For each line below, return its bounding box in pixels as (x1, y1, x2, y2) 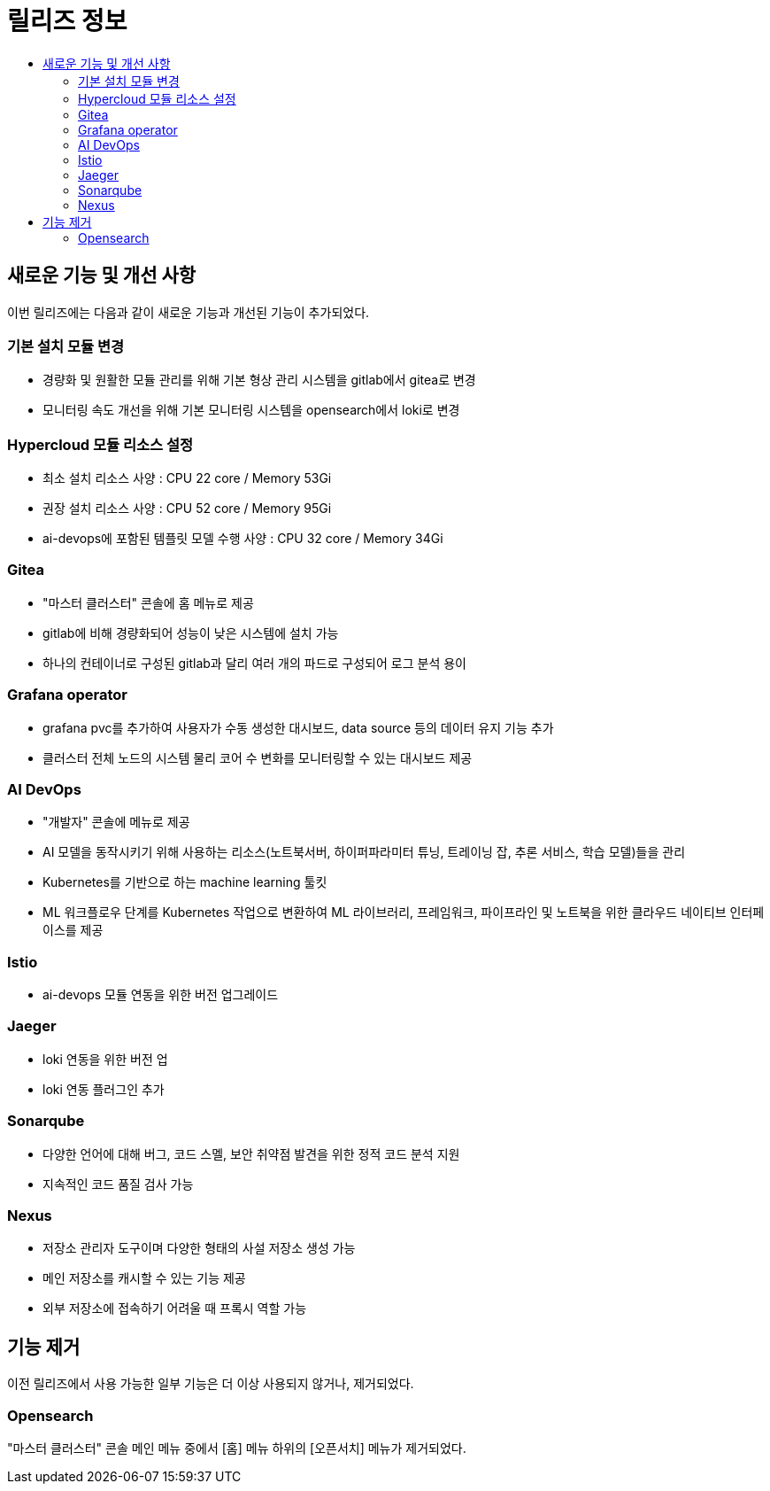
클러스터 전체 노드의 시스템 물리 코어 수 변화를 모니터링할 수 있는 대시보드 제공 (42, 749, 473, 765)
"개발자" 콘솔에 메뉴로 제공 (42, 814, 190, 830)
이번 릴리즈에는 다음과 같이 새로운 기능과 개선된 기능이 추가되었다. (7, 304, 370, 320)
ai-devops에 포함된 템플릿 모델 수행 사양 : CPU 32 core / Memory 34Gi (42, 531, 443, 547)
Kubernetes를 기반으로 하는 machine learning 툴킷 (42, 874, 327, 890)
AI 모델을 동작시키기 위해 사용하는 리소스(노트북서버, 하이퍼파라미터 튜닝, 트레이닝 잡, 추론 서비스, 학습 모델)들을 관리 (42, 844, 686, 860)
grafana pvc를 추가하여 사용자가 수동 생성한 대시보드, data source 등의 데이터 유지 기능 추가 (42, 719, 554, 735)
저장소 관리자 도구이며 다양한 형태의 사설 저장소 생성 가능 (42, 1240, 356, 1256)
